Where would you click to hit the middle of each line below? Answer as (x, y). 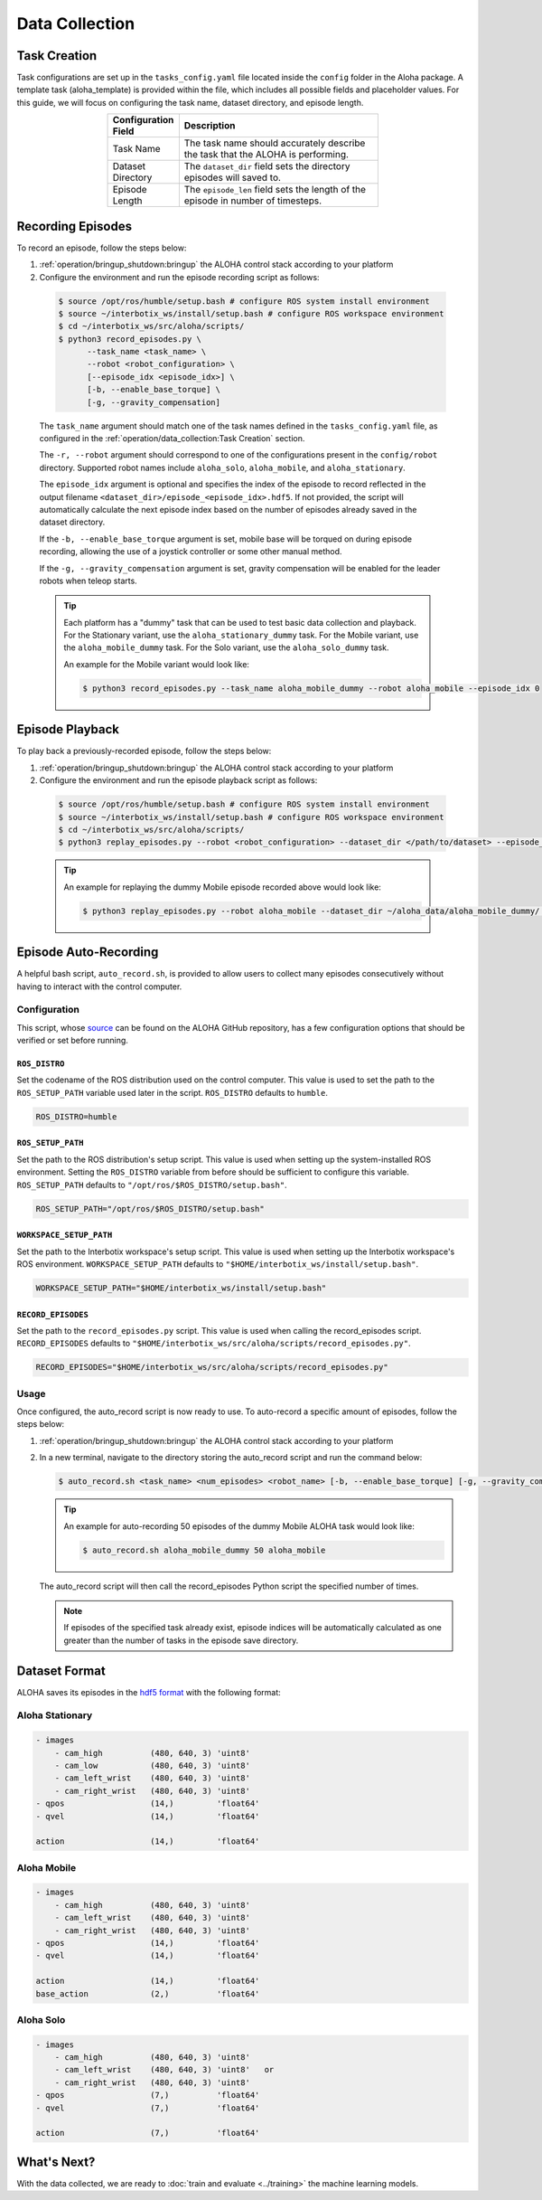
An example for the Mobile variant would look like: (157, 664)
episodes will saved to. (233, 178)
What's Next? (56, 2162)
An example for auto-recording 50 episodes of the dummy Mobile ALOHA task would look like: (239, 1526)
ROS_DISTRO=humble (76, 1116)
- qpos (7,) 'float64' (148, 2095)
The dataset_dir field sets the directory (267, 166)
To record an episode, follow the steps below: (102, 248)
